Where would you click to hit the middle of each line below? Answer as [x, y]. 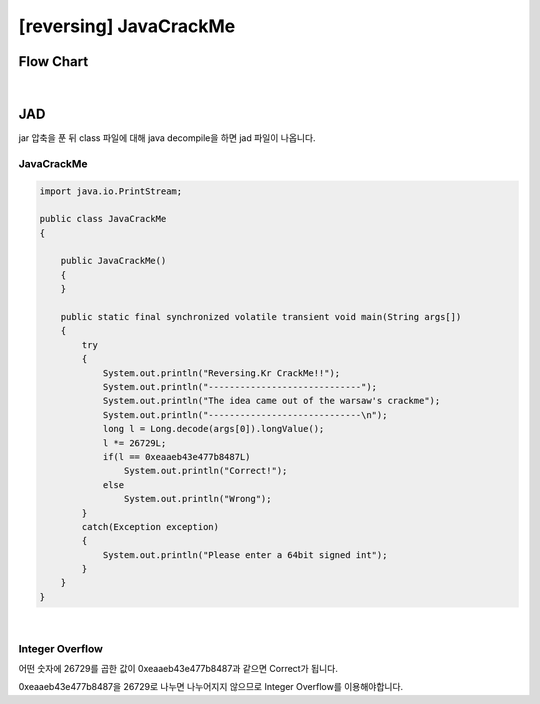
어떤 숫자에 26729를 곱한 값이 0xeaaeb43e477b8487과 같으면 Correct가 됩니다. [178, 668]
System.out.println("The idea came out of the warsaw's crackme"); [271, 401]
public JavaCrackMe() [113, 261]
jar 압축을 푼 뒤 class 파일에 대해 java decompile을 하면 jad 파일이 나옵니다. [167, 137]
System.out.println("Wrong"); [197, 499]
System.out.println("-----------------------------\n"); [245, 414]
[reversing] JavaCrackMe [127, 26]
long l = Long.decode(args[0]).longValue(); [213, 429]
